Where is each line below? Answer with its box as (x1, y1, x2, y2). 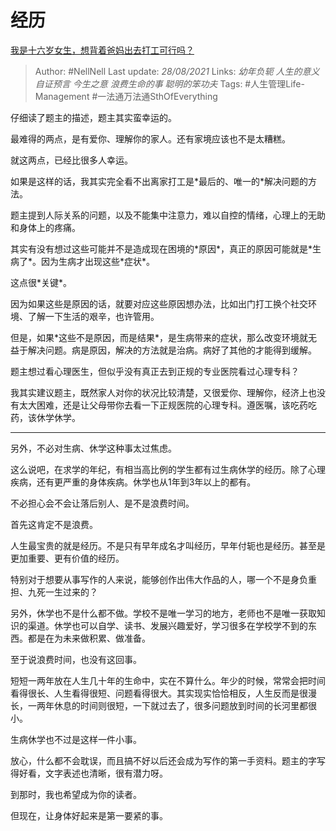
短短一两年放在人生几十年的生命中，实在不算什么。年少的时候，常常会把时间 (10, 674, 326, 686)
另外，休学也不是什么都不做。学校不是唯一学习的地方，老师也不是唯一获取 (10, 607, 317, 619)
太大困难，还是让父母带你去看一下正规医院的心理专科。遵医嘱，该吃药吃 (18, 399, 317, 411)
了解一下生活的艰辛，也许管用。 (27, 310, 160, 322)
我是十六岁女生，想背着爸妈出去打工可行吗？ (10, 44, 195, 56)
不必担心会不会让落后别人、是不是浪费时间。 (10, 497, 195, 509)
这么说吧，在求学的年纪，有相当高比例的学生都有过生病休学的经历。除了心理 (10, 463, 326, 475)
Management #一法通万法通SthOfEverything (34, 90, 218, 102)
